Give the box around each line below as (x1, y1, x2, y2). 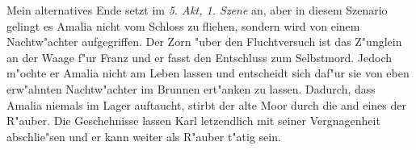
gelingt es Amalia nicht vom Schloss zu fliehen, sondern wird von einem (6, 17, 360, 34)
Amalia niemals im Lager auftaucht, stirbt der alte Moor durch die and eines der (6, 96, 406, 113)
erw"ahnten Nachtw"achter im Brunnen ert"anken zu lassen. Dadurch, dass (6, 80, 376, 97)
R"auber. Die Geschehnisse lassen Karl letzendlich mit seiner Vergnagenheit (6, 112, 380, 129)
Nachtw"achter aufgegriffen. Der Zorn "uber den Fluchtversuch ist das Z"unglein (6, 33, 402, 50)
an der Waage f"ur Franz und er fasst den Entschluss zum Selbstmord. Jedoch (6, 48, 393, 65)
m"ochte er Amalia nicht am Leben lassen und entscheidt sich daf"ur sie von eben (6, 65, 410, 81)
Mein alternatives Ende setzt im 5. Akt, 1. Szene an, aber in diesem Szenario (6, 2, 388, 18)
